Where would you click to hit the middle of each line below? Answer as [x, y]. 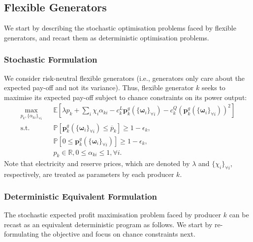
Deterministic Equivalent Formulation [81, 196]
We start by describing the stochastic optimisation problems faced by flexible [120, 28]
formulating [21, 234]
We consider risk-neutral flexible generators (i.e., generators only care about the [125, 78]
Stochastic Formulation [51, 59]
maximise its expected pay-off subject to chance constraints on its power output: [126, 97]
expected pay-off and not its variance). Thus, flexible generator [99, 87]
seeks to [213, 87]
